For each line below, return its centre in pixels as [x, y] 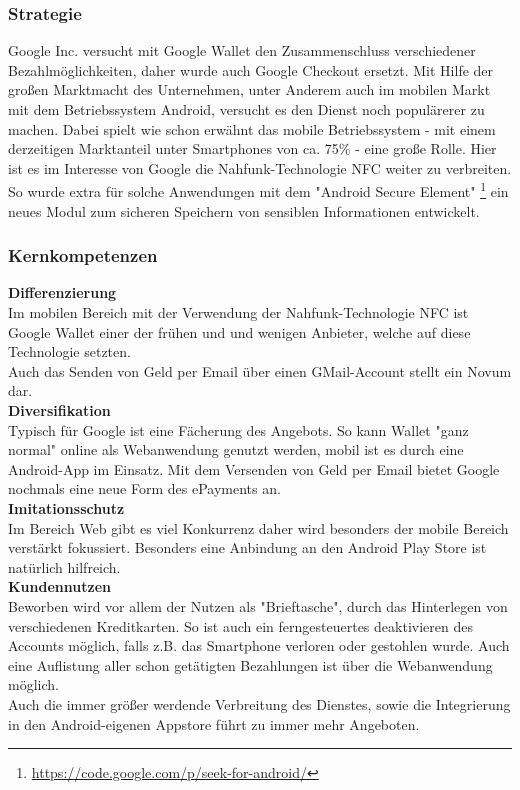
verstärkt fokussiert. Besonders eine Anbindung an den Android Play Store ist [247, 547]
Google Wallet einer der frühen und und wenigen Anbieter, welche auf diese [239, 331]
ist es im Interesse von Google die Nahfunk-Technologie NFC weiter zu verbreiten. [260, 167]
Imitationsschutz [66, 507]
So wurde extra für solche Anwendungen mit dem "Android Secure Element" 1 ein [258, 190]
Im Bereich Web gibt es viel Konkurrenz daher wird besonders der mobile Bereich [258, 527]
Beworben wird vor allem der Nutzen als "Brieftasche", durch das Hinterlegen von [258, 605]
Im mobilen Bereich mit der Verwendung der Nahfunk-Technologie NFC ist [238, 312]
